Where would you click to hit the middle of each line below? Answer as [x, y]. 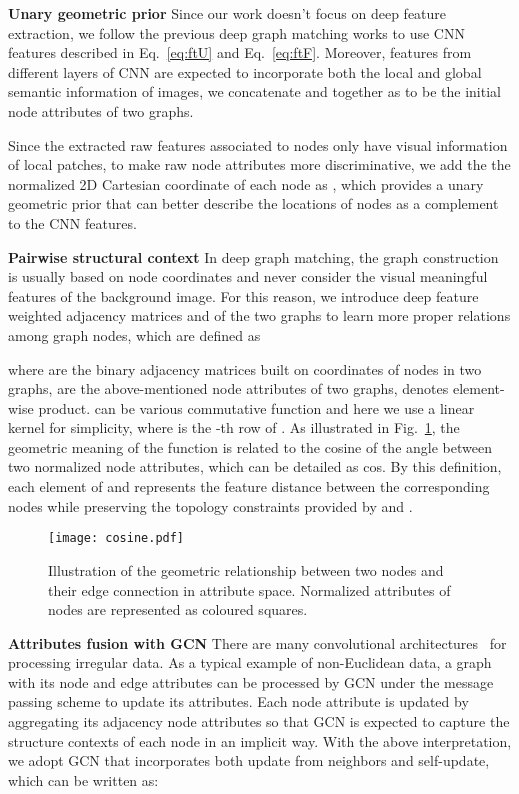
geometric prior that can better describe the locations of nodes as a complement [253, 203]
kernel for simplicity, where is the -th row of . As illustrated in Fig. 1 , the [234, 427]
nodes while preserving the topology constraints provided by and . [210, 505]
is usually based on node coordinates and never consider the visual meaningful [248, 276]
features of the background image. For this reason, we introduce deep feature [243, 295]
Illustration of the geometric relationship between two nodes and [246, 569]
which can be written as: [83, 779]
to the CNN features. [72, 222]
